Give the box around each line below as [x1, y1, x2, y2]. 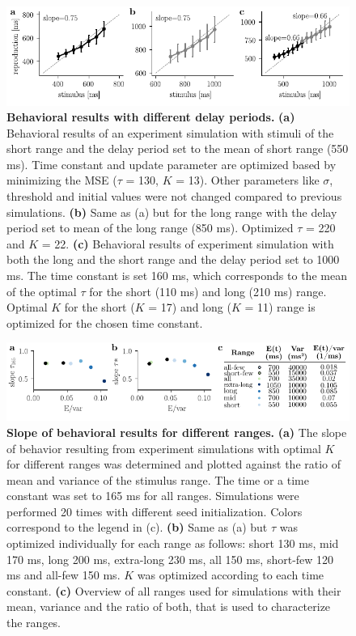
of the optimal [6, 282, 77, 299]
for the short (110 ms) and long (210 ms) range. [89, 282, 327, 299]
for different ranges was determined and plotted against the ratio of [6, 456, 341, 473]
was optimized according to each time [137, 566, 324, 583]
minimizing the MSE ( [6, 172, 117, 189]
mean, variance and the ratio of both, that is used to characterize [6, 598, 331, 615]
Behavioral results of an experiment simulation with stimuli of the [6, 124, 334, 141]
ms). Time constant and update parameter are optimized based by [6, 155, 337, 172]
